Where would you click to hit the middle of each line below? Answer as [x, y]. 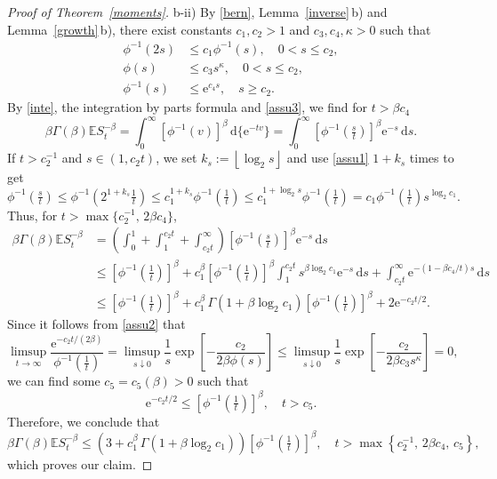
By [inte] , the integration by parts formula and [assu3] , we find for [188, 107]
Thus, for [32, 215]
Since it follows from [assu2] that [96, 324]
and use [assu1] [328, 158]
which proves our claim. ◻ [80, 463]
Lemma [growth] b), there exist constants [120, 29]
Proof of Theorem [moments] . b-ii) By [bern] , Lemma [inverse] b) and [197, 12]
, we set [176, 158]
